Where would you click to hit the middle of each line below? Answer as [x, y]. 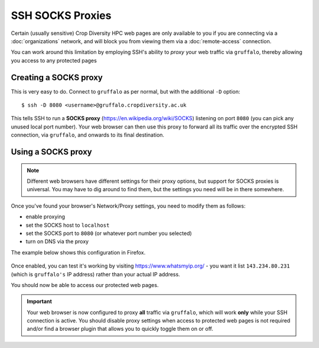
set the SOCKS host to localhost [68, 225]
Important [40, 301]
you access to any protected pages [54, 60]
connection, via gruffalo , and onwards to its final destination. [88, 135]
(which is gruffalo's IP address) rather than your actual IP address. [95, 274]
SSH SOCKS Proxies [61, 15]
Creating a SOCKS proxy [57, 77]
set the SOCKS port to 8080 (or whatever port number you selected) [109, 233]
